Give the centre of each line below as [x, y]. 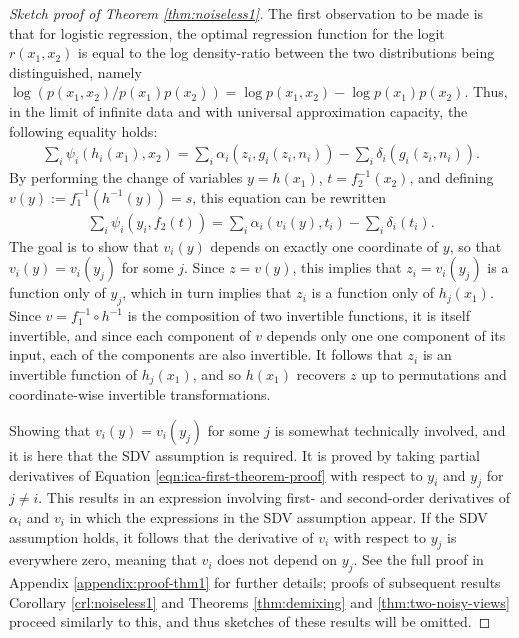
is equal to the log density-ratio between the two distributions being [286, 52]
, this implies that [347, 267]
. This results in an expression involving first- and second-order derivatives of [274, 497]
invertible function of [73, 373]
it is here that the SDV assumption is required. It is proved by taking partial [244, 455]
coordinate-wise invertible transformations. [140, 394]
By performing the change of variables [126, 177]
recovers [321, 373]
